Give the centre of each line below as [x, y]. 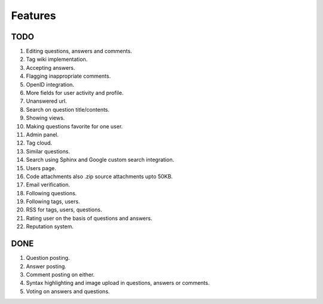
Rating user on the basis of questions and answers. [89, 218]
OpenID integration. [50, 84]
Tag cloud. [39, 143]
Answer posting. [46, 266]
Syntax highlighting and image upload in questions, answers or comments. [118, 283]
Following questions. [51, 193]
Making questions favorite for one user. [74, 126]
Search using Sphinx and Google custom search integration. [100, 160]
